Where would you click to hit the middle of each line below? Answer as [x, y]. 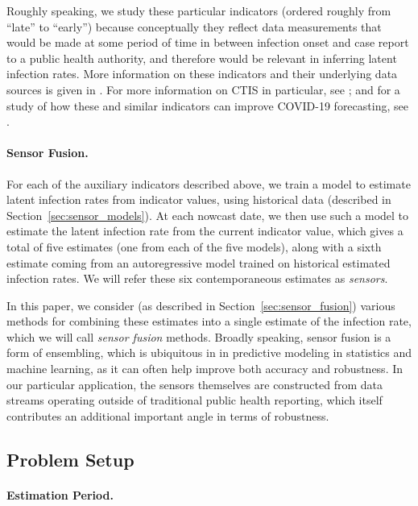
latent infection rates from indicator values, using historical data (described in [199, 199]
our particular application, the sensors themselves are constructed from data [195, 384]
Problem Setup [70, 459]
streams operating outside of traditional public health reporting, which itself [195, 400]
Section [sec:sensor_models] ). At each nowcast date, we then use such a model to [208, 215]
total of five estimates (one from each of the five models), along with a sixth [194, 246]
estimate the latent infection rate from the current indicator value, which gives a [205, 231]
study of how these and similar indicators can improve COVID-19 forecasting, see [207, 105]
